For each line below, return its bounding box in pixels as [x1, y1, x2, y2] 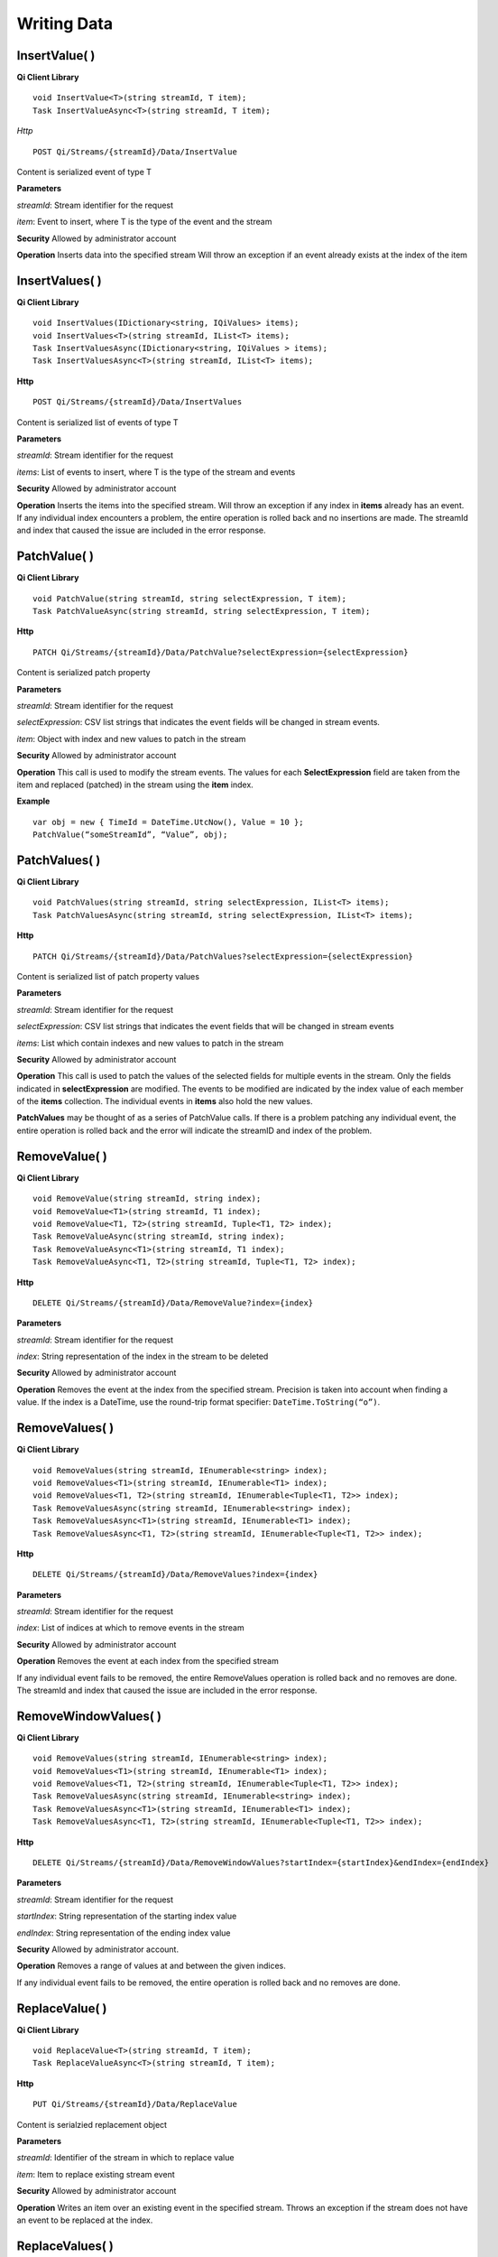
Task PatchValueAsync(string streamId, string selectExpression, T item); [32, 606, 371, 617]
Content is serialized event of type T [16, 167, 152, 178]
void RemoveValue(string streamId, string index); [32, 1194, 262, 1204]
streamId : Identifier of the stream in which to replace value [16, 2152, 235, 2163]
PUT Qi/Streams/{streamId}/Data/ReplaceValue [32, 2099, 238, 2110]
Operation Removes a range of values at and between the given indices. [16, 1960, 286, 1972]
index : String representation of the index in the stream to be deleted [16, 1351, 269, 1362]
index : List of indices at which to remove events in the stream [16, 1622, 244, 1633]
